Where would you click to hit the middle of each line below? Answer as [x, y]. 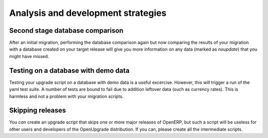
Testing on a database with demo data [69, 70]
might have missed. [29, 56]
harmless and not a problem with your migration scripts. [66, 96]
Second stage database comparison [66, 31]
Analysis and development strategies [88, 13]
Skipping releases [38, 110]
